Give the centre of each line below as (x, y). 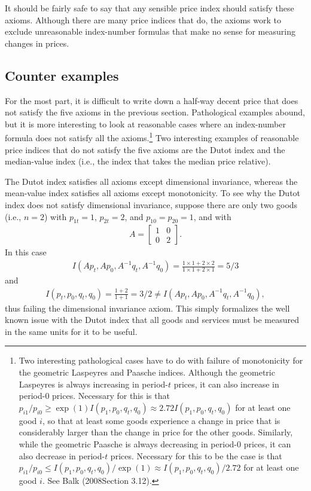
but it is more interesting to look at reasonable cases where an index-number (145, 123)
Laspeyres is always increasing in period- (93, 384)
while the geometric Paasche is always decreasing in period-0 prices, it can (155, 444)
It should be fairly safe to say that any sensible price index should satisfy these (150, 8)
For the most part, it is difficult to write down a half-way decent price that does (152, 100)
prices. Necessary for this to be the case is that (196, 455)
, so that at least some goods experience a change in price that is (161, 420)
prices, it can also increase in (226, 384)
